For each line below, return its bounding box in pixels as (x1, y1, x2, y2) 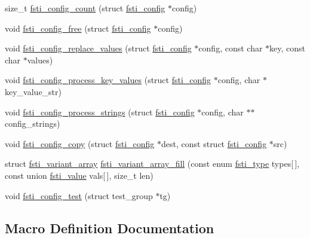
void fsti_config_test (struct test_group (5, 189, 153, 202)
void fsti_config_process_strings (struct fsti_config (5, 105, 195, 118)
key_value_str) (5, 85, 62, 97)
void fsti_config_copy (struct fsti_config (5, 137, 155, 149)
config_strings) (5, 117, 60, 130)
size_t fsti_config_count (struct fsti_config (5, 2, 165, 14)
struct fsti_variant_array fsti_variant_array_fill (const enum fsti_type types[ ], (5, 157, 300, 170)
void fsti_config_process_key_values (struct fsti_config (5, 74, 211, 86)
